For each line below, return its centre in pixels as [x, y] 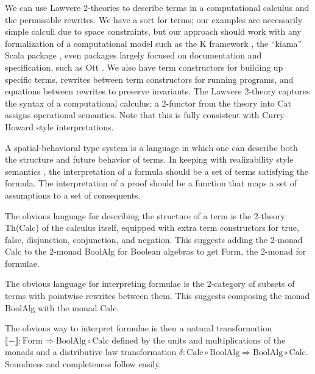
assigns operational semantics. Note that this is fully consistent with [132, 115]
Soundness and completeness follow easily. [83, 364]
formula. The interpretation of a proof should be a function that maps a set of [151, 183]
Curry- [275, 115]
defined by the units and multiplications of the [199, 340]
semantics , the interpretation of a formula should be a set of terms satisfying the [157, 171]
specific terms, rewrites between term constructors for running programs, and [149, 79]
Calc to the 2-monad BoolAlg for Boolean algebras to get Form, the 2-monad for [156, 251]
